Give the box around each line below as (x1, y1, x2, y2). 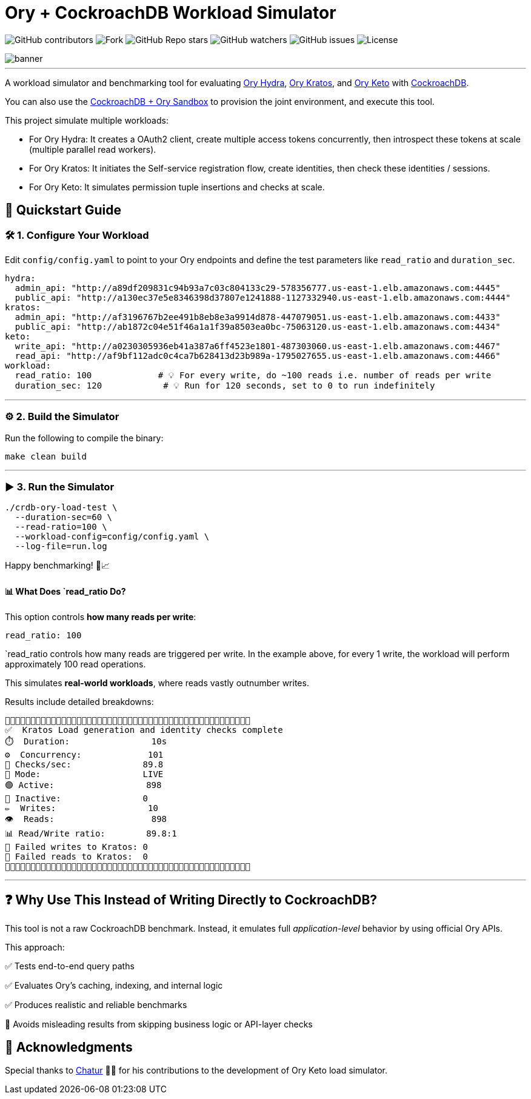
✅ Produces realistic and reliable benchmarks (5, 999, 187, 1010)
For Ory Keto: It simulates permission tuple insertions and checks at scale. (29, 181, 325, 192)
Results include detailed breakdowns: (5, 696, 154, 707)
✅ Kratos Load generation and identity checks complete (5, 724, 283, 735)
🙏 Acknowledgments (5, 1039, 133, 1055)
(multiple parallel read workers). (29, 144, 156, 155)
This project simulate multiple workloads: (5, 115, 169, 125)
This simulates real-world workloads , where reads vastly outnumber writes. (5, 677, 309, 688)
